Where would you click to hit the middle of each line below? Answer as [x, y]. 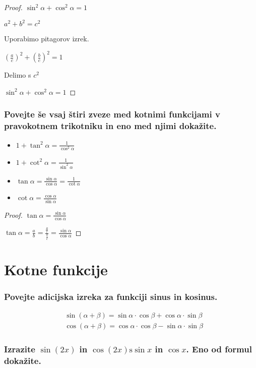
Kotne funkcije [56, 269]
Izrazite [20, 349]
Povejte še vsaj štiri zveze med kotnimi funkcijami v [112, 114]
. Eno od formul [219, 349]
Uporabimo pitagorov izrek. [47, 39]
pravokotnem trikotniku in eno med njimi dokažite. [110, 126]
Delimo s [18, 75]
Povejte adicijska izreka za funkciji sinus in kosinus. [111, 296]
